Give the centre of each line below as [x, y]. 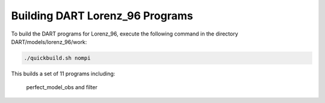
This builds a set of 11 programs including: [63, 73]
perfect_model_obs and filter [62, 87]
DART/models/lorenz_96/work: [49, 42]
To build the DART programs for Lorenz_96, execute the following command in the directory [125, 34]
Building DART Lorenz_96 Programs [102, 16]
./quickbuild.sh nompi [57, 58]
